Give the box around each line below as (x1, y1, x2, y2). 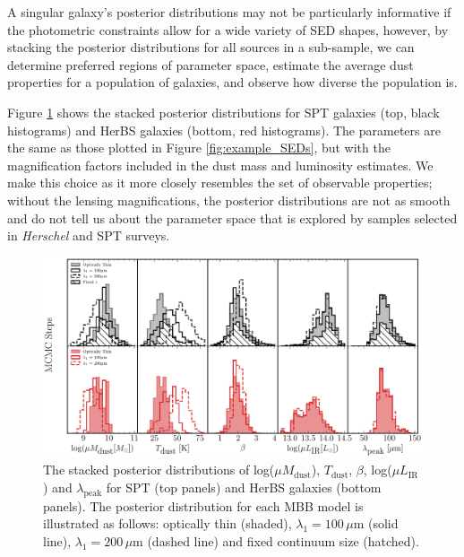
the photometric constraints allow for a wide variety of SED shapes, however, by (7, 20, 449, 39)
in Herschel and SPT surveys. (7, 226, 170, 245)
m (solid (353, 514, 399, 533)
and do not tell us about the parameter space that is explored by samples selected (7, 208, 458, 227)
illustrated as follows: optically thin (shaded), (43, 514, 292, 533)
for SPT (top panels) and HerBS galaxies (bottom (106, 478, 382, 497)
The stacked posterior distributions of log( (43, 460, 275, 479)
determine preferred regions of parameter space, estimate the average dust (7, 55, 414, 74)
